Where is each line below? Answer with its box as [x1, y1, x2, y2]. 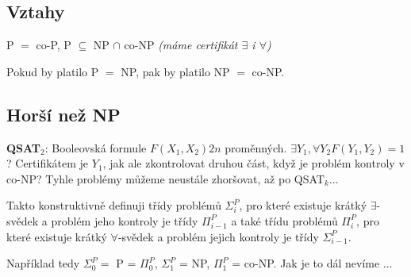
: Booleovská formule [44, 139, 147, 156]
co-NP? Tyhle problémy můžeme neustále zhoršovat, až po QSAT [6, 170, 325, 187]
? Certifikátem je [6, 155, 89, 171]
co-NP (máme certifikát [124, 37, 238, 53]
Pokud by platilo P [6, 63, 99, 79]
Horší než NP [6, 102, 121, 126]
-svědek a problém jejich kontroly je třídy [117, 228, 319, 244]
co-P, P [36, 37, 71, 53]
